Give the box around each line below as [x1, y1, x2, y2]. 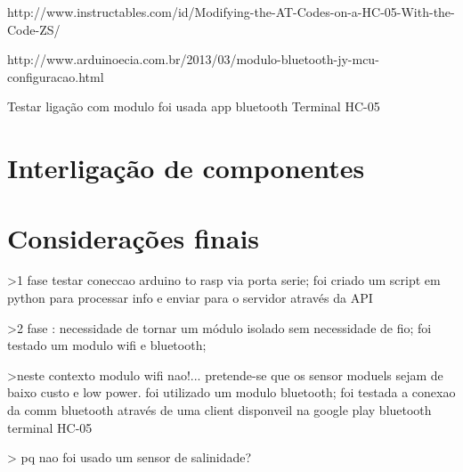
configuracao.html [7, 67, 104, 85]
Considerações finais [7, 219, 260, 256]
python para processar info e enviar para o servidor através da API [7, 289, 373, 307]
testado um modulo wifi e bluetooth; [7, 336, 207, 354]
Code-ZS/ [7, 20, 61, 38]
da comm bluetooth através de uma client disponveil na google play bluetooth [7, 401, 432, 419]
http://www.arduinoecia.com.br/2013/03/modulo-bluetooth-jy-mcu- [7, 50, 379, 69]
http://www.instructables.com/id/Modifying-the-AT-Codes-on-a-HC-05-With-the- [7, 3, 455, 20]
